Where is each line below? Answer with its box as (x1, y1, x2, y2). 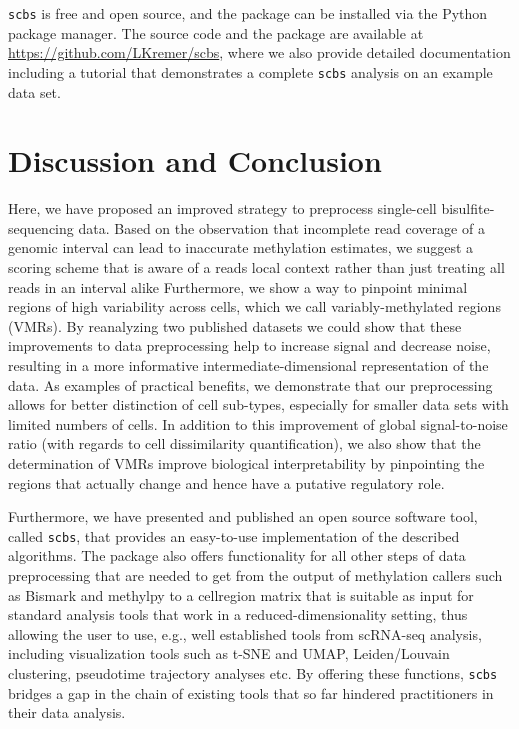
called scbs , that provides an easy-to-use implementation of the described (8, 525, 460, 546)
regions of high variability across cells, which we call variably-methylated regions (8, 296, 501, 317)
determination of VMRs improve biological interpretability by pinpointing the (8, 452, 485, 473)
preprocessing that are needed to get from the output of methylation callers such (8, 564, 503, 585)
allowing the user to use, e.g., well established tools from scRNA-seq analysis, (8, 623, 482, 644)
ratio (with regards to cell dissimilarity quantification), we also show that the (8, 433, 481, 454)
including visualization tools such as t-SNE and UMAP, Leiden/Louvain (8, 643, 450, 664)
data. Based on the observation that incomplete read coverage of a (78, 217, 485, 238)
